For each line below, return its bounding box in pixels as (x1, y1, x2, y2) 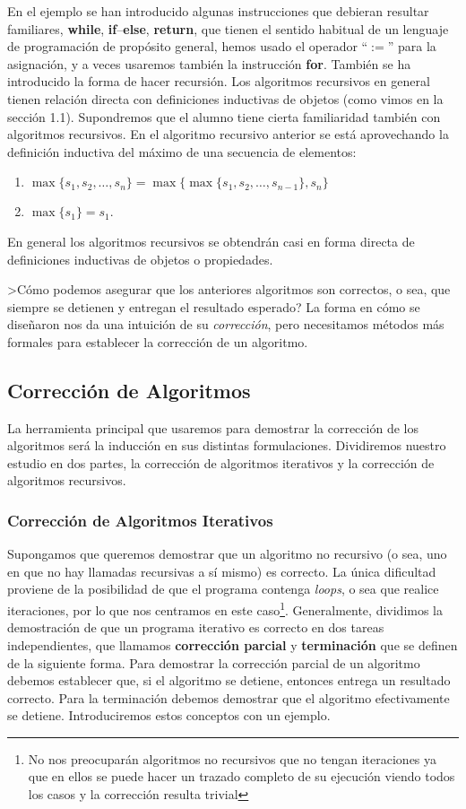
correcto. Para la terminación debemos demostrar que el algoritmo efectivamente (7, 688, 450, 707)
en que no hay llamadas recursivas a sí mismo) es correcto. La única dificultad (7, 561, 436, 580)
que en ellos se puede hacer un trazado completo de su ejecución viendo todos (28, 767, 455, 786)
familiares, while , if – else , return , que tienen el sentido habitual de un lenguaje (7, 19, 449, 38)
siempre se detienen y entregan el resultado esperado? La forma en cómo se (7, 297, 420, 316)
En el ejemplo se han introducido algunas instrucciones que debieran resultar (7, 2, 429, 20)
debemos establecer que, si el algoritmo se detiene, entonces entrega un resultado (7, 671, 451, 690)
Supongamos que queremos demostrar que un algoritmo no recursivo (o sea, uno (7, 544, 447, 563)
